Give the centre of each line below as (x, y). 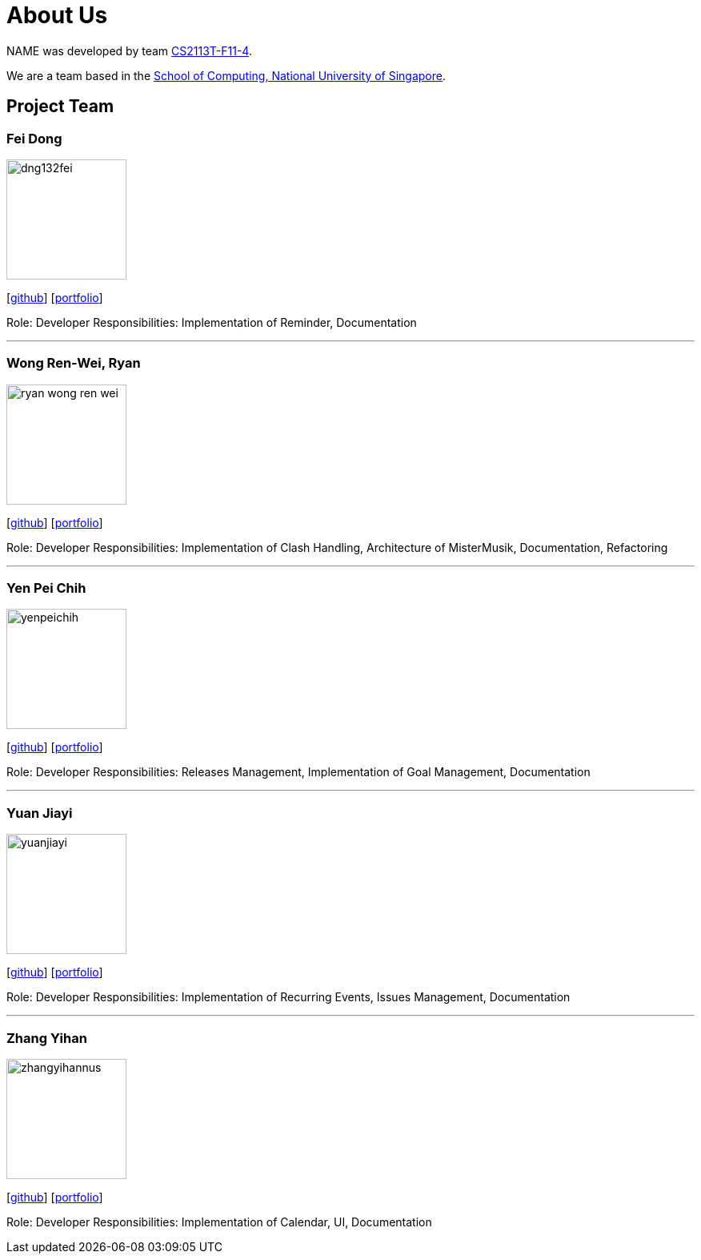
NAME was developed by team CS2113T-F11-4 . (129, 50)
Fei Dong (34, 138)
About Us (57, 15)
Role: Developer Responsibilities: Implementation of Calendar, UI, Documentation (219, 1222)
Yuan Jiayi (40, 813)
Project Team (60, 107)
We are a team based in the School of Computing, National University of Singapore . (226, 75)
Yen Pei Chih (46, 588)
